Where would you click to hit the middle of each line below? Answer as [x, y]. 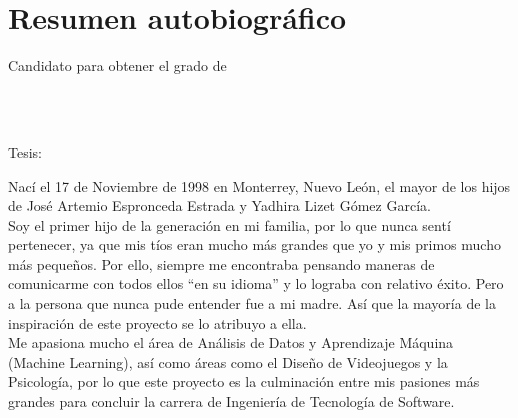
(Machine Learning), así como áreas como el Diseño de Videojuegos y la [228, 361]
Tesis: [25, 151]
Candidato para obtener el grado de [117, 65]
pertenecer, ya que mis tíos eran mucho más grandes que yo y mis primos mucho [254, 244]
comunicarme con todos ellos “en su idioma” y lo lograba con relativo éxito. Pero [256, 283]
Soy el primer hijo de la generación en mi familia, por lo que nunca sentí [229, 224]
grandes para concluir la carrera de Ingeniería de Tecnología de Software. [231, 401]
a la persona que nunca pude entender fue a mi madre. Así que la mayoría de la [252, 303]
